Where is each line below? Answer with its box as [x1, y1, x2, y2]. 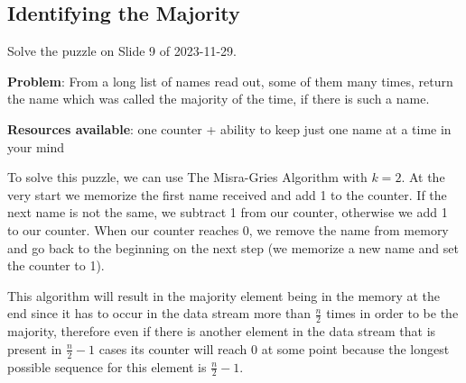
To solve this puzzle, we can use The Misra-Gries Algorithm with [7, 168, 368, 187]
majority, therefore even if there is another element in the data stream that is [7, 322, 436, 341]
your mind [7, 137, 65, 156]
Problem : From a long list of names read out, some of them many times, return [7, 71, 453, 90]
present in [7, 339, 62, 358]
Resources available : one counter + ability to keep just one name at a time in [7, 119, 452, 138]
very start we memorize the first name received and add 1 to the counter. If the [7, 185, 447, 204]
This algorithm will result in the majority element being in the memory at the [7, 286, 441, 305]
